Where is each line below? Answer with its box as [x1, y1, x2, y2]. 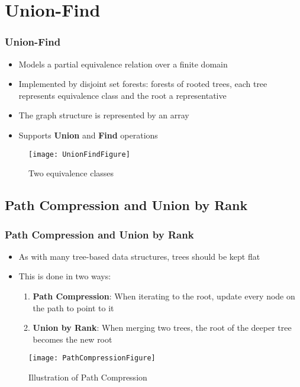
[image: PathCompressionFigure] [28, 354, 156, 363]
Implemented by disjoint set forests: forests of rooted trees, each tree [18, 78, 267, 90]
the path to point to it [33, 301, 114, 314]
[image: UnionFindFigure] [28, 150, 130, 159]
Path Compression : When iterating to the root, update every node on [33, 290, 295, 302]
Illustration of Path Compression [28, 371, 147, 383]
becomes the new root [33, 333, 112, 345]
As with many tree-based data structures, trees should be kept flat [18, 250, 260, 262]
